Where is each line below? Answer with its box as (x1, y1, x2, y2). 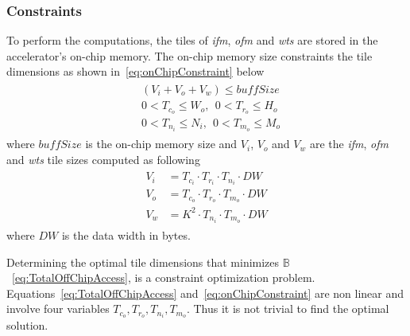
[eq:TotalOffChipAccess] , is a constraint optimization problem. (12, 269, 315, 286)
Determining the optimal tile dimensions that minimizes (6, 253, 280, 270)
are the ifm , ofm (309, 135, 389, 152)
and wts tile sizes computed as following (6, 150, 200, 167)
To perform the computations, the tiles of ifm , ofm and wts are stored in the (6, 32, 378, 49)
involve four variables (6, 300, 110, 317)
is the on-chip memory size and (85, 135, 238, 152)
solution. (6, 317, 48, 334)
